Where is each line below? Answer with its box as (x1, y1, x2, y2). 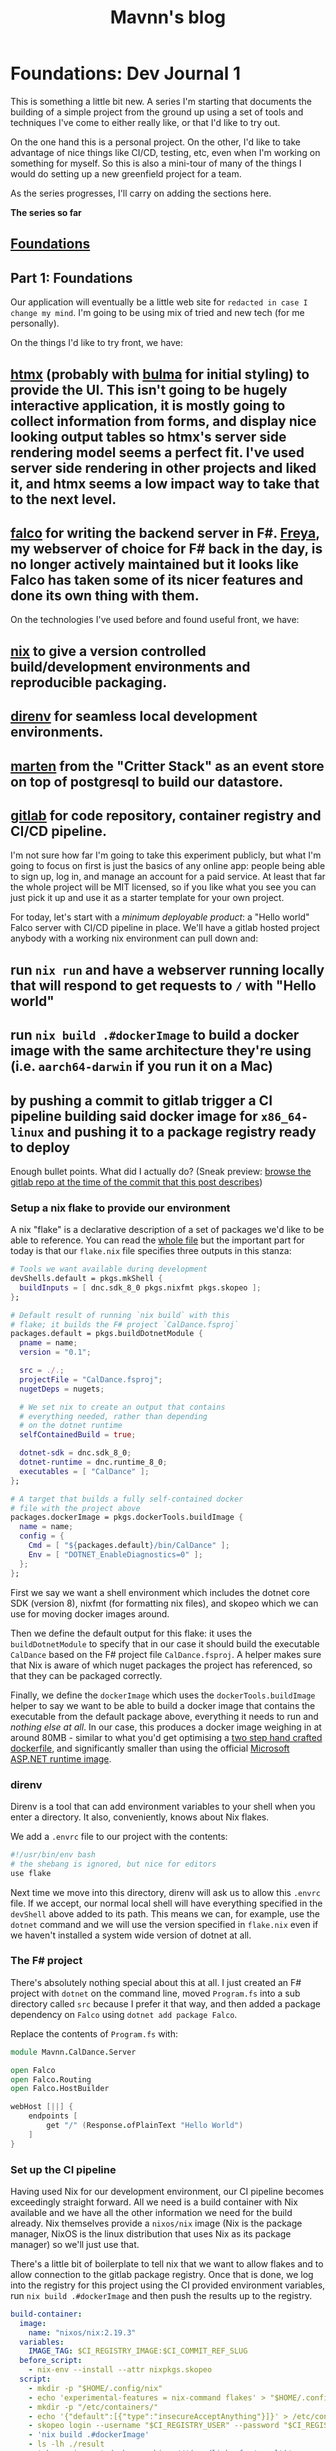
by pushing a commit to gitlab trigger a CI (10, 1092, 273, 1109)
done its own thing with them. (10, 587, 200, 604)
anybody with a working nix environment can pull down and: (10, 932, 259, 945)
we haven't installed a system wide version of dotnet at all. (10, 1929, 252, 1941)
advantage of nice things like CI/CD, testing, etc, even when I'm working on (10, 146, 321, 158)
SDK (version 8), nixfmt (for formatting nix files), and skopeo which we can (10, 1597, 319, 1609)
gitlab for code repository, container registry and (10, 807, 322, 824)
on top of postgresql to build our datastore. (10, 773, 284, 790)
